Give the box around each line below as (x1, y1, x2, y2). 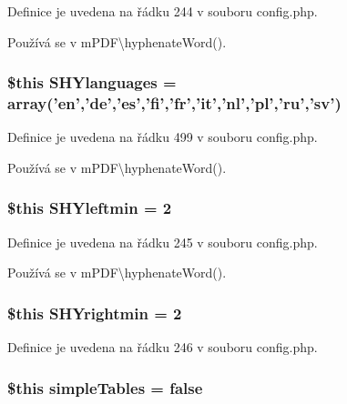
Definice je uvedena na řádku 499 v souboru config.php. (7, 127, 318, 146)
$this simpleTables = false (7, 376, 203, 399)
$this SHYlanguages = (7, 71, 177, 94)
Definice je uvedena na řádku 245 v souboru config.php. (7, 232, 318, 251)
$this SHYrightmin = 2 (7, 301, 182, 324)
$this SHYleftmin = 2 (7, 197, 172, 219)
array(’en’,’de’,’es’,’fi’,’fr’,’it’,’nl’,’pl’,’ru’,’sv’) (7, 92, 342, 115)
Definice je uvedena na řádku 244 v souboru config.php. (7, 2, 318, 20)
